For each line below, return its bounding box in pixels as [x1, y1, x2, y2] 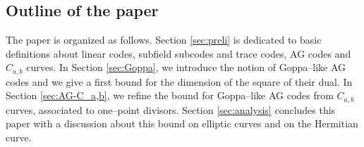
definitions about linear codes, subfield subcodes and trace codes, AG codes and [6, 46, 351, 60]
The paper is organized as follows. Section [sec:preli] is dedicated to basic [6, 32, 322, 47]
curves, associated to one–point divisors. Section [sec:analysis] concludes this [6, 102, 336, 117]
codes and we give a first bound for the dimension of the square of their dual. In [6, 74, 353, 89]
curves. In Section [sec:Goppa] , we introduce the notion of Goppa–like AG [26, 60, 346, 75]
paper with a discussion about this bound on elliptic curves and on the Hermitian [6, 116, 358, 131]
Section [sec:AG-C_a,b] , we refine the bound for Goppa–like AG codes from [6, 88, 334, 103]
